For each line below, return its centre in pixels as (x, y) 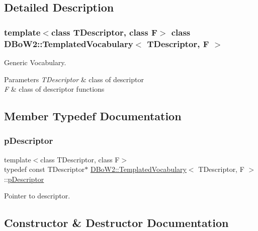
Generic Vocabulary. (35, 62)
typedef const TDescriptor (45, 169)
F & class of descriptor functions (54, 89)
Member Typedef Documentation (93, 116)
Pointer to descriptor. (37, 196)
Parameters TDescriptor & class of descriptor (74, 79)
